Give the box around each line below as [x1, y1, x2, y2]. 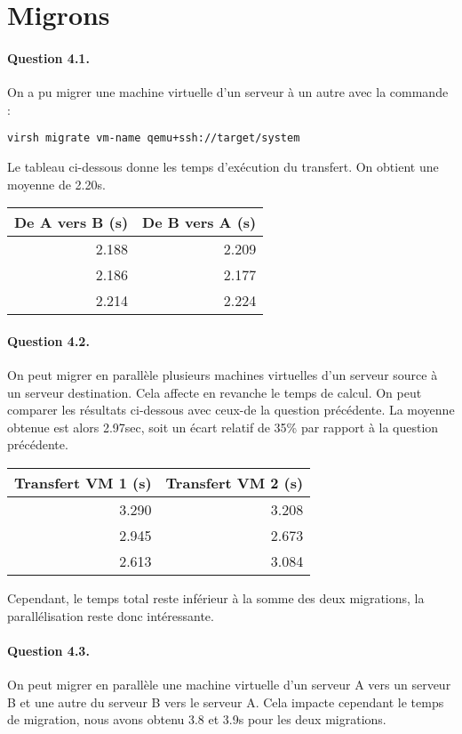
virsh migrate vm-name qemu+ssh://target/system [7, 132, 300, 145]
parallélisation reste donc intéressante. [7, 606, 214, 625]
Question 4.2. [7, 331, 90, 350]
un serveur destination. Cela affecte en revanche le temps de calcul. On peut [7, 383, 422, 401]
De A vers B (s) [14, 212, 129, 233]
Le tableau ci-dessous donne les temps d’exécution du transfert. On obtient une [7, 157, 439, 176]
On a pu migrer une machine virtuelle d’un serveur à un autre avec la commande [7, 83, 449, 101]
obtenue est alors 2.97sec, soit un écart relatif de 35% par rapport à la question [7, 417, 439, 436]
